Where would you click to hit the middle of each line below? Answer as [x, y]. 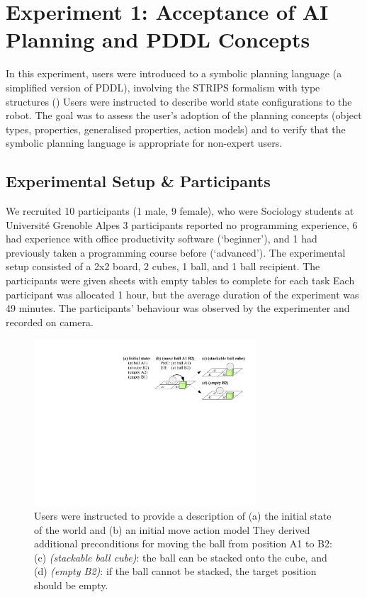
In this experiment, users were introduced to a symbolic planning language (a [174, 73]
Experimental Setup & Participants [138, 181]
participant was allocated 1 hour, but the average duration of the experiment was [182, 294]
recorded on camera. [50, 322]
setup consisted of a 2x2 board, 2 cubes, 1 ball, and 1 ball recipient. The [163, 266]
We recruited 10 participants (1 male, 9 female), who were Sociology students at [180, 211]
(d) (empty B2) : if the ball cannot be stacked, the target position [175, 571]
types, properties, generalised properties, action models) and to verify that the [176, 129]
